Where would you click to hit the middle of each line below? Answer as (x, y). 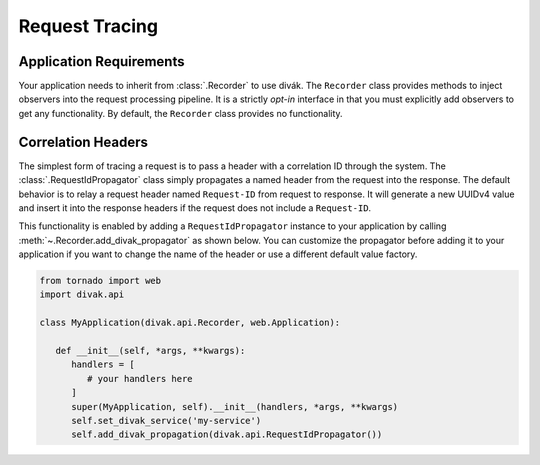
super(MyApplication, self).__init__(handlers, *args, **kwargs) (235, 406)
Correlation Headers (83, 141)
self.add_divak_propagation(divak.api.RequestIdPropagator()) (227, 434)
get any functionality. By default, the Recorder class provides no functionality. (181, 113)
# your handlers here (140, 378)
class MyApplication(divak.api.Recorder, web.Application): (190, 323)
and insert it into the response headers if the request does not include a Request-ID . (195, 207)
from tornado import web (100, 281)
